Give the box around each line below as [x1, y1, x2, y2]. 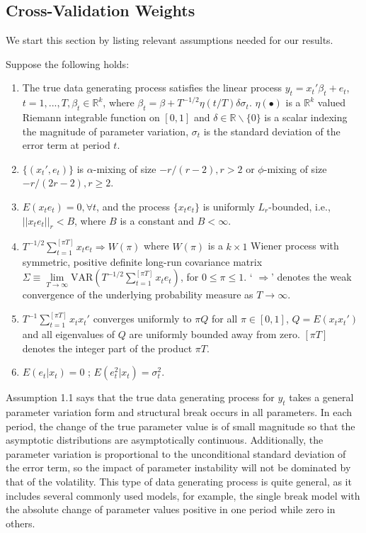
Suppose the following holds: [6, 56, 130, 71]
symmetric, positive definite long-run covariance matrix [22, 254, 263, 269]
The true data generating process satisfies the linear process [22, 80, 282, 95]
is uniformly [202, 198, 255, 213]
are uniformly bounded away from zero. [129, 327, 300, 341]
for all [212, 311, 238, 326]
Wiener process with [251, 238, 339, 253]
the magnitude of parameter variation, [22, 123, 189, 138]
